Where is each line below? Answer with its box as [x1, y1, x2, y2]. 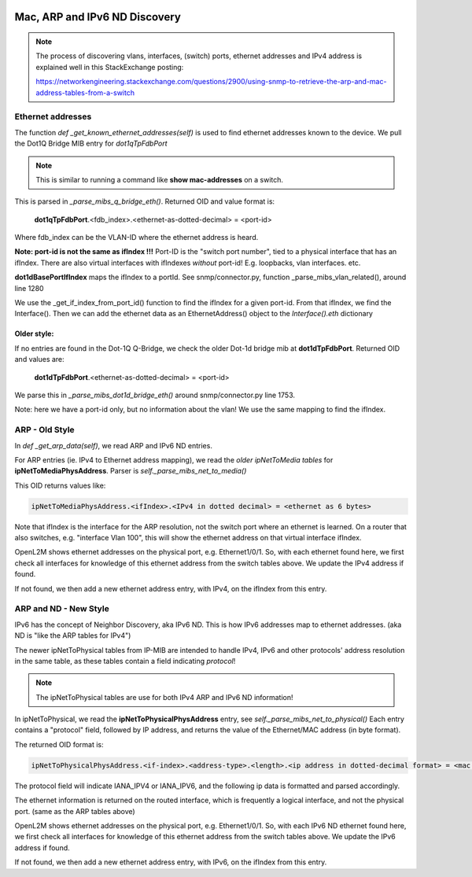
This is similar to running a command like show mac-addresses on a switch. [35, 175, 283, 184]
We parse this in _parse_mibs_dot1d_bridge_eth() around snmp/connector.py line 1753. [14, 390, 295, 400]
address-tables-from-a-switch [35, 87, 135, 98]
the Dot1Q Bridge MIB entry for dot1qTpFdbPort [14, 138, 168, 149]
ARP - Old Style [14, 425, 75, 436]
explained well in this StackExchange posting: [35, 62, 184, 72]
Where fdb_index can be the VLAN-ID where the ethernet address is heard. [14, 233, 259, 242]
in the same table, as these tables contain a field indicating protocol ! [14, 656, 236, 665]
